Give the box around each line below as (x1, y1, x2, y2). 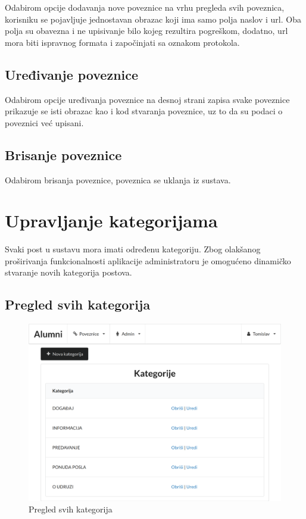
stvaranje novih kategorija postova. (5, 266, 132, 279)
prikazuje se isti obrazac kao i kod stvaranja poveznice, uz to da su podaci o (5, 105, 283, 117)
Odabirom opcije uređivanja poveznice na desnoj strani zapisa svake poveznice (5, 93, 290, 105)
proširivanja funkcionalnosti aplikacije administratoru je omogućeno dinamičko (5, 254, 291, 267)
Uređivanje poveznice (5, 65, 139, 83)
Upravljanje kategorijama (5, 208, 218, 233)
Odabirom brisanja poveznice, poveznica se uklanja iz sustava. (5, 173, 231, 186)
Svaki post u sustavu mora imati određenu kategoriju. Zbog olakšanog (5, 243, 261, 255)
